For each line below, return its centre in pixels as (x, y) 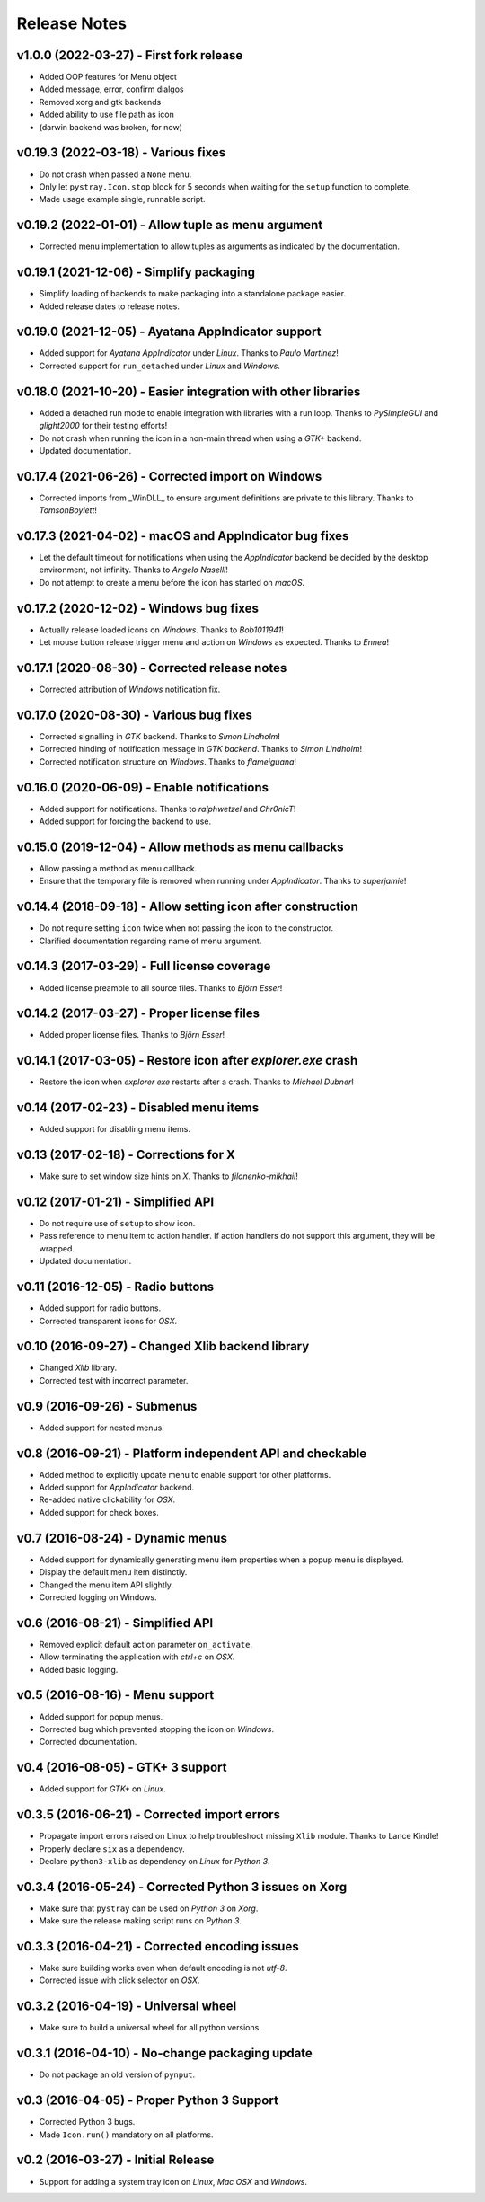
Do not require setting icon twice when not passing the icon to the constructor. (186, 928)
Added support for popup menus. (101, 1717)
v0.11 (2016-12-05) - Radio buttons (115, 1287)
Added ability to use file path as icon (106, 115)
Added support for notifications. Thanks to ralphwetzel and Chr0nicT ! (168, 809)
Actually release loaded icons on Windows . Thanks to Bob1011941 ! (162, 630)
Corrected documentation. (88, 1742)
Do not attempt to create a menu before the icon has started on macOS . (172, 582)
